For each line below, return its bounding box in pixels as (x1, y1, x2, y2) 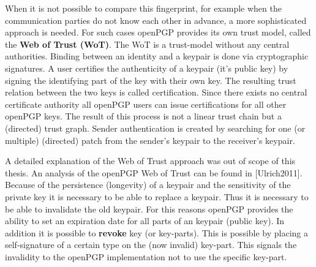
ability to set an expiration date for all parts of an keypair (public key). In (5, 214, 285, 227)
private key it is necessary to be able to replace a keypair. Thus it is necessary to (5, 190, 309, 203)
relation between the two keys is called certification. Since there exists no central (5, 86, 307, 99)
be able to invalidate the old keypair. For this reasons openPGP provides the (5, 202, 293, 215)
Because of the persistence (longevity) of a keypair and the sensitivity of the (5, 178, 291, 191)
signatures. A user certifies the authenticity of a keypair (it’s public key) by (5, 61, 288, 74)
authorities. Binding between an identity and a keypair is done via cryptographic (5, 50, 309, 62)
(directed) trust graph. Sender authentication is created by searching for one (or (5, 121, 306, 134)
